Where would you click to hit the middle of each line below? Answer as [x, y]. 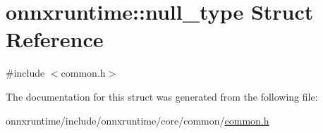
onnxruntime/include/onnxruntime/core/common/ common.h [138, 120]
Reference [55, 39]
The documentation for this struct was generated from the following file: [162, 96]
